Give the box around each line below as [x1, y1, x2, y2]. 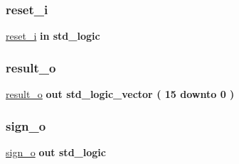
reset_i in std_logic [6, 28, 100, 43]
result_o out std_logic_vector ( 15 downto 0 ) [6, 87, 235, 102]
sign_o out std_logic [6, 144, 106, 159]
